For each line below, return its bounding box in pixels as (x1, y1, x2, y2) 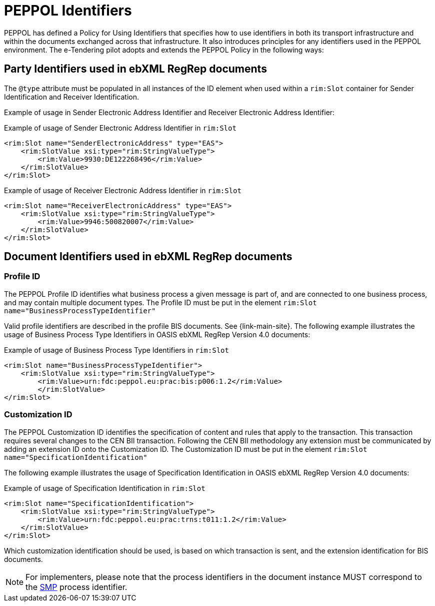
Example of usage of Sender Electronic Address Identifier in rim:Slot (4, 123, 236, 132)
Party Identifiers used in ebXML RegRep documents (4, 63, 267, 76)
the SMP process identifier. (25, 581, 127, 592)
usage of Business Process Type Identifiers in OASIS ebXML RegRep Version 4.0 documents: (4, 330, 310, 339)
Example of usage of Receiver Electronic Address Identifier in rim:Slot (4, 186, 241, 195)
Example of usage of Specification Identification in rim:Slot (4, 483, 205, 492)
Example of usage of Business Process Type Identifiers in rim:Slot (4, 345, 229, 354)
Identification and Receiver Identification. (4, 92, 139, 101)
